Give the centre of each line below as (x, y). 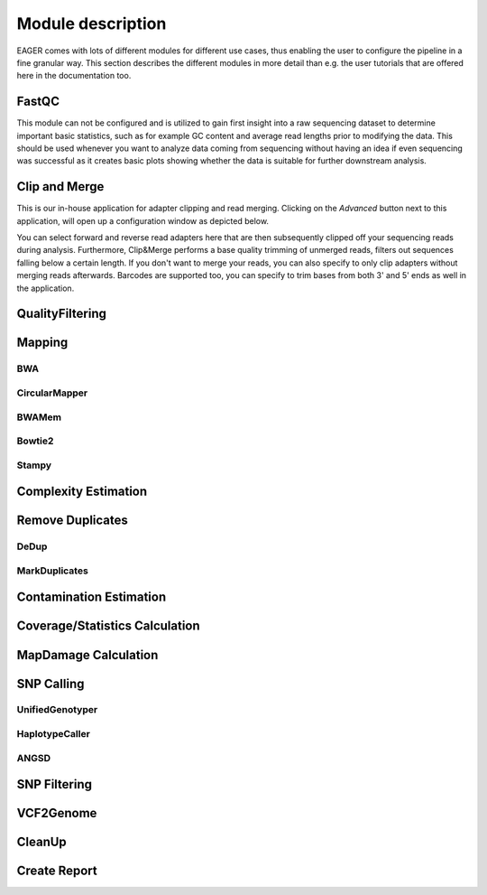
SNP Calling (51, 683)
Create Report (57, 871)
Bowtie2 (35, 441)
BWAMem (39, 417)
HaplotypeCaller (53, 734)
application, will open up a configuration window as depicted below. (143, 220)
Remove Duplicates (72, 521)
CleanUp (41, 842)
